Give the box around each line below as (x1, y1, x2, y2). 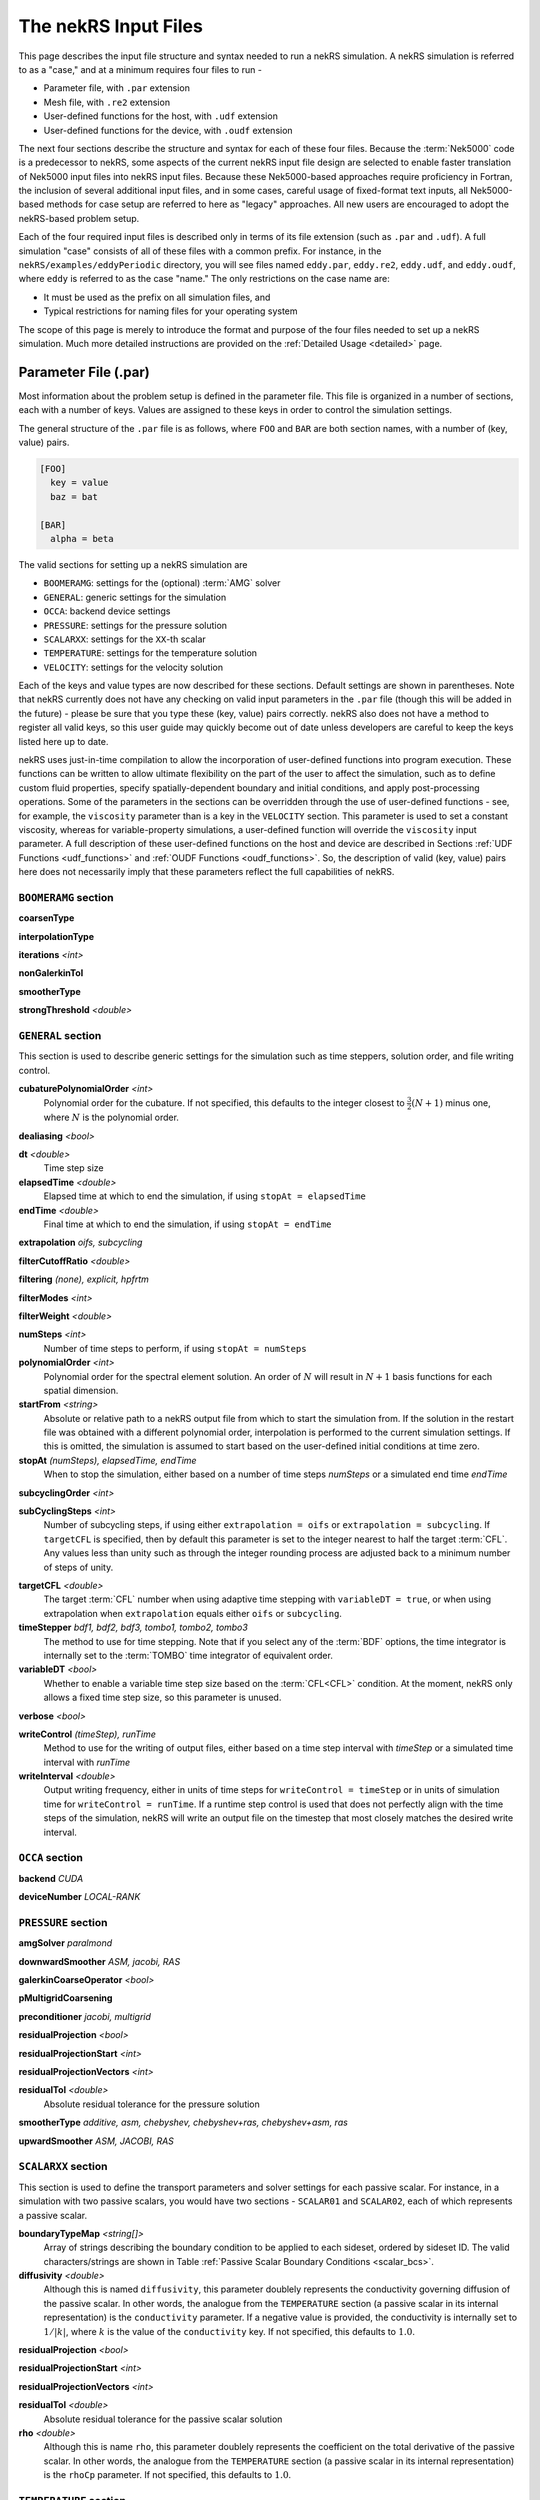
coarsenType (18, 912, 75, 924)
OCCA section (18, 1851, 84, 1865)
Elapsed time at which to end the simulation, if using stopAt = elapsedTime (43, 1190, 367, 1202)
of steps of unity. (43, 1561, 114, 1573)
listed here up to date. (18, 735, 109, 747)
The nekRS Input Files (18, 15, 204, 37)
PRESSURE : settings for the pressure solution (43, 619, 228, 631)
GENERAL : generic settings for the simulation (43, 591, 227, 603)
